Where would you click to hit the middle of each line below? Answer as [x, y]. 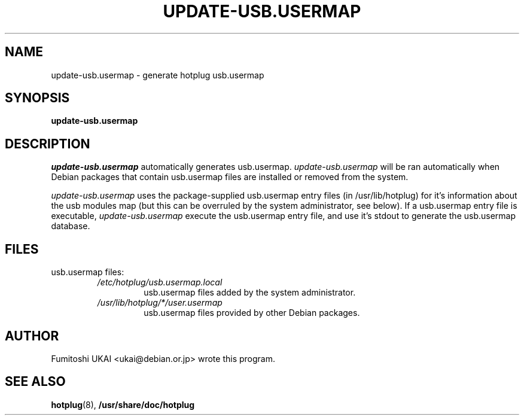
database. [71, 226]
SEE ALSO [35, 382]
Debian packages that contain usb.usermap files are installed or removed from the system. [230, 177]
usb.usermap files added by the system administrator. [250, 293]
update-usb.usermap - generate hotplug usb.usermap [158, 75]
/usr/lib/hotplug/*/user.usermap [160, 303]
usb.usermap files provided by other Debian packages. [252, 313]
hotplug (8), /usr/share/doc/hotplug [123, 404]
